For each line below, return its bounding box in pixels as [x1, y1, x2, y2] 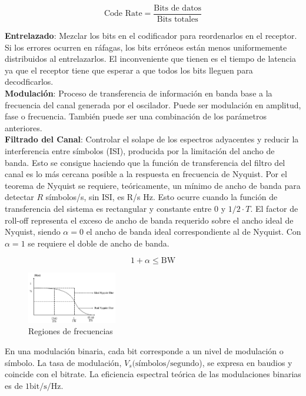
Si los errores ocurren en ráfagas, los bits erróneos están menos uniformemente [5, 41, 287, 53]
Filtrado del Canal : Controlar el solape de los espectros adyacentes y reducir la [5, 133, 299, 145]
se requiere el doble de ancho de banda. [28, 237, 169, 249]
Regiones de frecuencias [28, 325, 113, 337]
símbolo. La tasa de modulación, [5, 356, 122, 368]
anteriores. [5, 121, 42, 134]
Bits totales [157, 15, 198, 24]
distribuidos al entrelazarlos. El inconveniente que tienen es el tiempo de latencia [5, 52, 296, 65]
